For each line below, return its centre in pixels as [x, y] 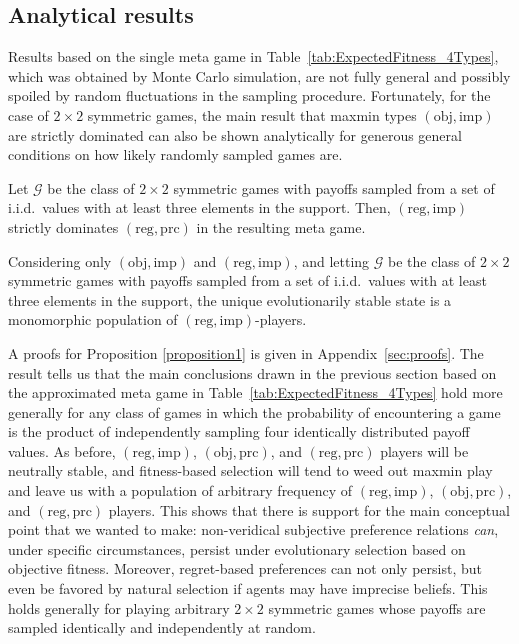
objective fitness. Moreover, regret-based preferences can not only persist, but [245, 568]
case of [28, 114]
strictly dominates [63, 226]
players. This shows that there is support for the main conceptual [309, 509]
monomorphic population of [93, 319]
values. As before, [62, 450]
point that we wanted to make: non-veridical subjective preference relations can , [253, 529]
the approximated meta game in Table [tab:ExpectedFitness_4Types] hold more [255, 392]
